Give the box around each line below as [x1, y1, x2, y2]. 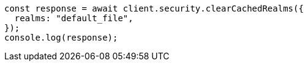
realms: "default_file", [14, 13, 133, 23]
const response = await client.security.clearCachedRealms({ [4, 4, 304, 13]
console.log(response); [4, 33, 118, 42]
